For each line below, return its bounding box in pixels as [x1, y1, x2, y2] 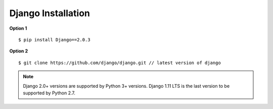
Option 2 [9, 48, 28, 54]
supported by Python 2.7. [23, 90, 75, 96]
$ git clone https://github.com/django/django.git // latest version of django [18, 60, 221, 66]
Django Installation [9, 8, 90, 19]
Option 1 [9, 25, 27, 31]
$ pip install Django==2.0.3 [18, 37, 90, 42]
